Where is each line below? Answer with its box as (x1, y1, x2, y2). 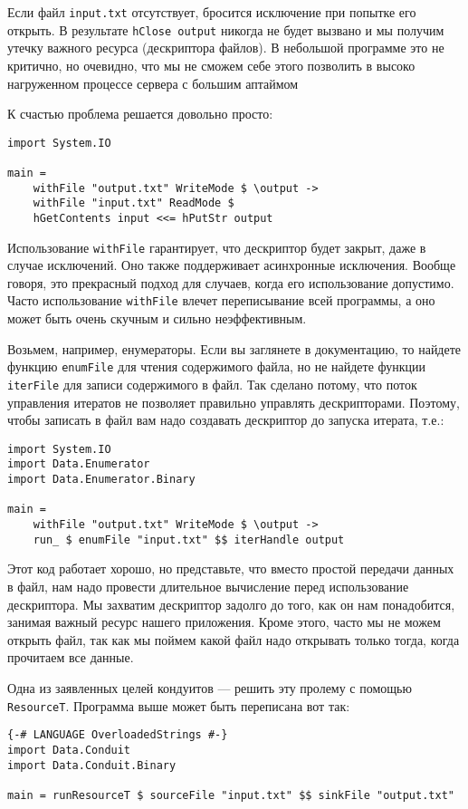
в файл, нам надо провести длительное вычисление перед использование (7, 577, 409, 595)
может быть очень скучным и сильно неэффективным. (7, 309, 307, 328)
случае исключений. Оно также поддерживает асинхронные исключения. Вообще (7, 255, 456, 274)
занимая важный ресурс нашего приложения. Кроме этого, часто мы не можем (7, 612, 441, 631)
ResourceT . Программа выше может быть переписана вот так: (7, 696, 350, 715)
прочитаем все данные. (7, 648, 134, 667)
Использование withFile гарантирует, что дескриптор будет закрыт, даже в (7, 237, 426, 256)
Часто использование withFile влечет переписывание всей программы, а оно (7, 291, 435, 310)
